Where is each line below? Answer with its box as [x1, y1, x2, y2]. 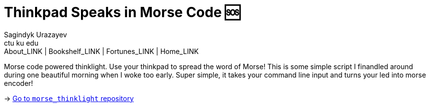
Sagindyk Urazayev [4, 30, 67, 39]
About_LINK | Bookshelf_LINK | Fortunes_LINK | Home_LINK [4, 47, 199, 55]
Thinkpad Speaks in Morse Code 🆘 [4, 4, 240, 21]
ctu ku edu [4, 38, 39, 47]
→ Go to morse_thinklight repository [4, 94, 134, 103]
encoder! [4, 79, 33, 87]
